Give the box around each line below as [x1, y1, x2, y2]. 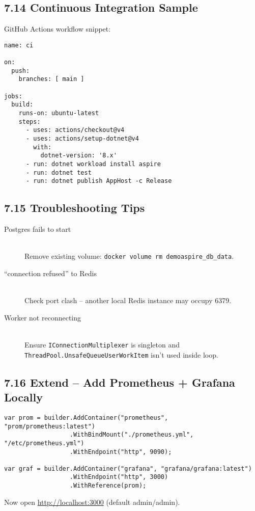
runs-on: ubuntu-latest [18, 110, 99, 117]
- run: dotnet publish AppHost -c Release [25, 177, 172, 185]
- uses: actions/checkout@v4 [25, 126, 125, 134]
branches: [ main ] [18, 75, 84, 83]
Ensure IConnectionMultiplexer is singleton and [24, 339, 180, 349]
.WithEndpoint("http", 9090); [69, 448, 172, 455]
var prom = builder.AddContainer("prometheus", [4, 414, 168, 421]
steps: [18, 118, 41, 125]
